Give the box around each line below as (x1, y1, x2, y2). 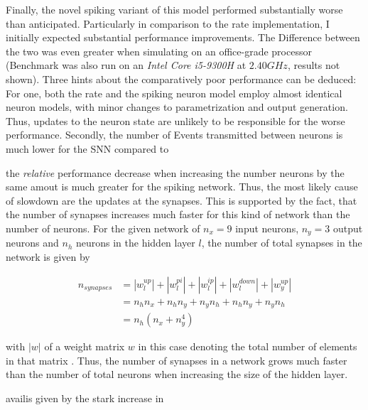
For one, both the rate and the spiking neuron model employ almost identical (6, 85, 342, 100)
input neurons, (235, 220, 299, 235)
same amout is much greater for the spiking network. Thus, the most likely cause (6, 179, 358, 194)
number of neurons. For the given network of (6, 220, 200, 235)
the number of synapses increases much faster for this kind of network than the (6, 207, 350, 222)
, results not (287, 58, 340, 72)
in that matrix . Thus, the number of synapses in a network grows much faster (6, 352, 347, 367)
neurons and (6, 235, 59, 250)
